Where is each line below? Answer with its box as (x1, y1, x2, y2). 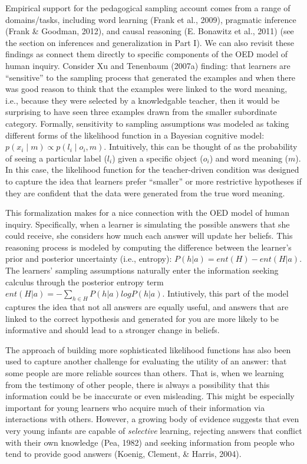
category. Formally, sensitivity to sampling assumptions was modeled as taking (5, 117, 289, 129)
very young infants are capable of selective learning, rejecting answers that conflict (5, 424, 302, 436)
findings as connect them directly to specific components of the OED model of (5, 48, 288, 60)
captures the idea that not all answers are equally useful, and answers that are (5, 301, 289, 313)
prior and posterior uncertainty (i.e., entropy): (5, 252, 172, 265)
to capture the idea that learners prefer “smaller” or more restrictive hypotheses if (5, 175, 302, 187)
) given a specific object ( (112, 152, 203, 164)
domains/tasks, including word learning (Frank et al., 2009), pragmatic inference (5, 13, 296, 25)
